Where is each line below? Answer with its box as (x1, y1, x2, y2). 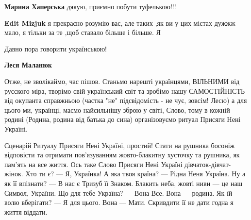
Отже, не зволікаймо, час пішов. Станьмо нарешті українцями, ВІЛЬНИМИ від (4, 76, 240, 86)
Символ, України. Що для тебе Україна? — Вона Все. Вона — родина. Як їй (4, 187, 233, 198)
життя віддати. (4, 206, 48, 217)
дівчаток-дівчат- (184, 159, 231, 169)
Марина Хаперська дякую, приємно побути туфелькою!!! (4, 1, 176, 11)
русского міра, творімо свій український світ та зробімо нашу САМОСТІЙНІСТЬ (4, 85, 245, 96)
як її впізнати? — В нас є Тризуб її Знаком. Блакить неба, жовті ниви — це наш (4, 178, 243, 188)
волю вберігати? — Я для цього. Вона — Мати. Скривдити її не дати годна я (4, 197, 234, 207)
